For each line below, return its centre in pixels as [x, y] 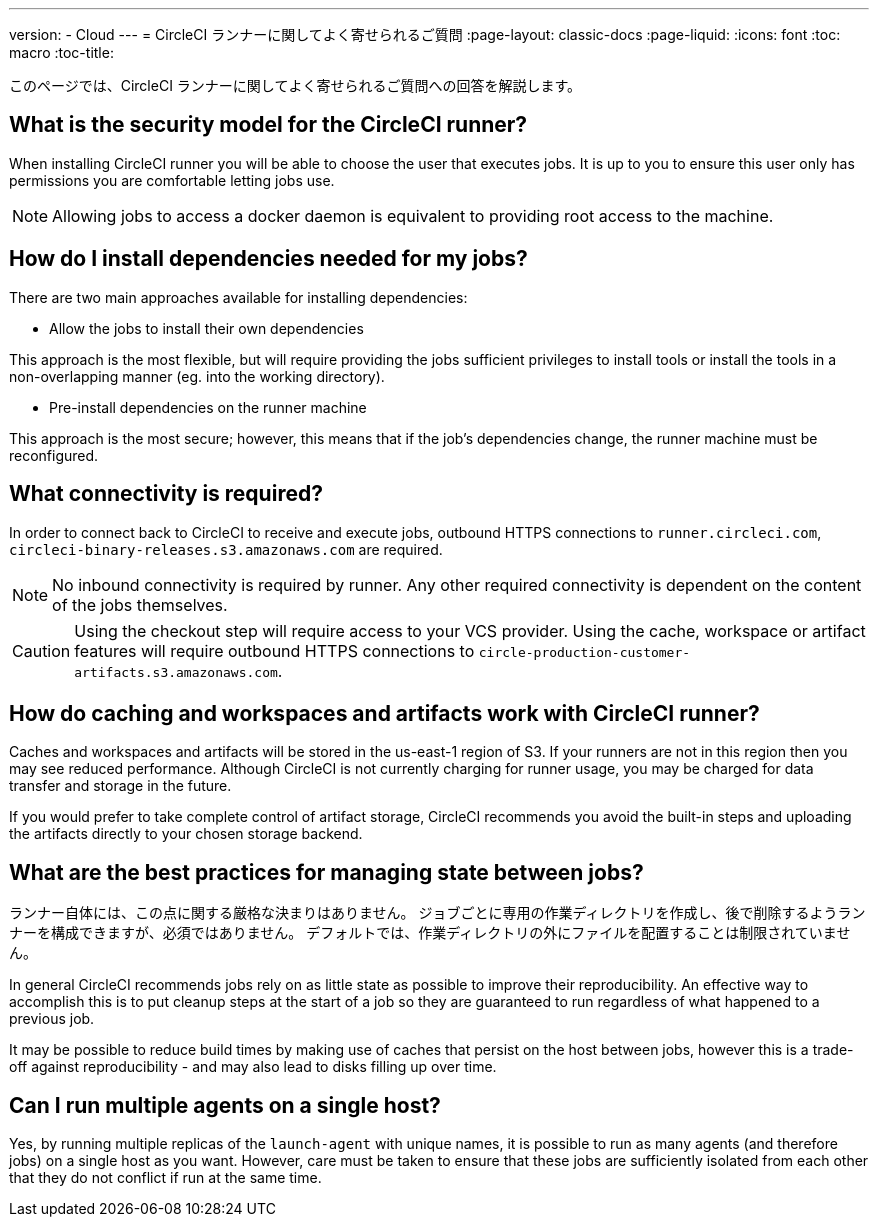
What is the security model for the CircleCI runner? [268, 125]
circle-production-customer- [584, 652]
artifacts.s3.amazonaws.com [176, 672]
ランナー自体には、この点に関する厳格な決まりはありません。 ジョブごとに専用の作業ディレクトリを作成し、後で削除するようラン [437, 913]
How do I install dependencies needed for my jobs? [268, 259]
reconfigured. [54, 455]
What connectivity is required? [166, 494]
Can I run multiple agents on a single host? [225, 1105]
